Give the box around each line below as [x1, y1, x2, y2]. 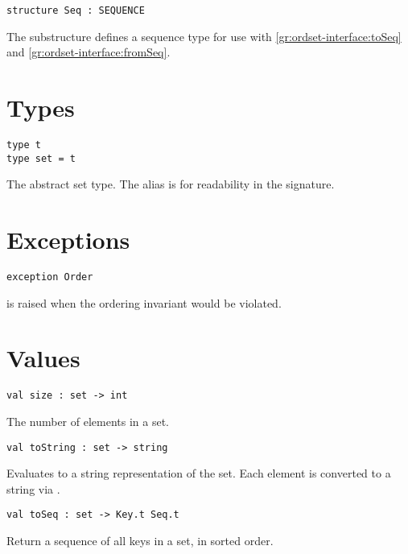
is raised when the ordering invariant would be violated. [6, 294, 282, 311]
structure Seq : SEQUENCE [6, 5, 145, 16]
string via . [6, 480, 60, 497]
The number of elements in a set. [6, 413, 169, 430]
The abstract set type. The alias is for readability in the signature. [6, 176, 335, 192]
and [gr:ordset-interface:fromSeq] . [6, 43, 171, 60]
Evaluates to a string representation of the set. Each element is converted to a [6, 465, 391, 482]
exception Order [6, 271, 93, 283]
